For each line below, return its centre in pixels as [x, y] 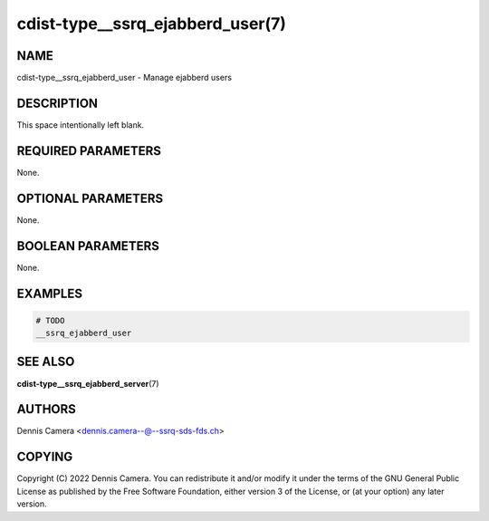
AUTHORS [47, 409]
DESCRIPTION [58, 103]
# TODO [50, 320]
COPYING [45, 457]
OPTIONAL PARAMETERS [90, 198]
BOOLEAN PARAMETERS [88, 246]
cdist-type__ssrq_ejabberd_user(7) [152, 24]
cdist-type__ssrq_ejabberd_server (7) [88, 383]
